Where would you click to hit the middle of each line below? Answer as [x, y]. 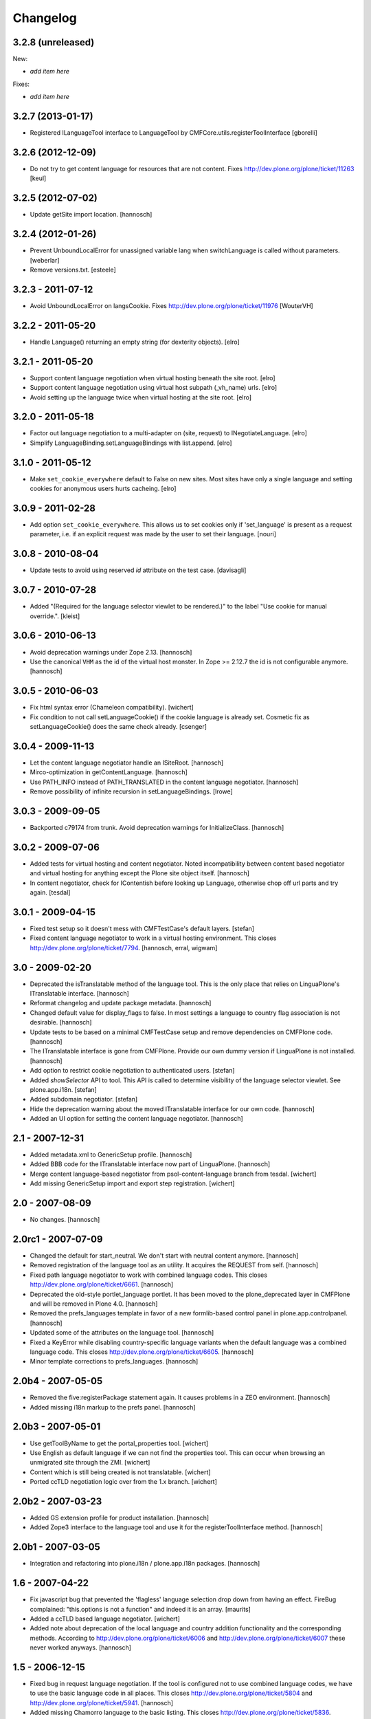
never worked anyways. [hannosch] [81, 1647]
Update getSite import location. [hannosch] [91, 215]
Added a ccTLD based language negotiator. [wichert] [105, 1619]
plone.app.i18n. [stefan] [64, 1089]
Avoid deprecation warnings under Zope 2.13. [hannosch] [111, 652]
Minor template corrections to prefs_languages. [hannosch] [114, 1361]
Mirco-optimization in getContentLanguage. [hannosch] [109, 772]
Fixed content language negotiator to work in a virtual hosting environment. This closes [153, 938]
